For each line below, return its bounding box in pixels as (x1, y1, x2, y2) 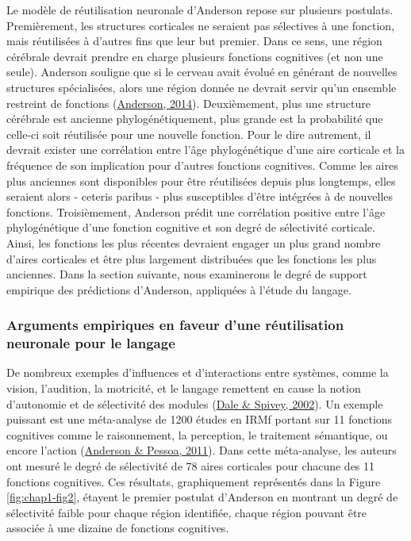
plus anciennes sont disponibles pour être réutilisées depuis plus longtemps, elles (6, 172, 396, 189)
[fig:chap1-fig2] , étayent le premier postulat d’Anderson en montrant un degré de (6, 489, 398, 505)
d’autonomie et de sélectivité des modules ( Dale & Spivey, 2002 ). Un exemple (6, 395, 383, 412)
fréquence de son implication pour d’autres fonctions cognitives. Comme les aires (6, 156, 398, 173)
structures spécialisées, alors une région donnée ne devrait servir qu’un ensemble (6, 79, 397, 95)
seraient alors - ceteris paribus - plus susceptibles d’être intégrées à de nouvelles (6, 188, 394, 205)
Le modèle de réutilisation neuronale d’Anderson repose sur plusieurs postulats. (6, 2, 394, 17)
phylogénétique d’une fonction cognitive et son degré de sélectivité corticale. (6, 219, 375, 236)
